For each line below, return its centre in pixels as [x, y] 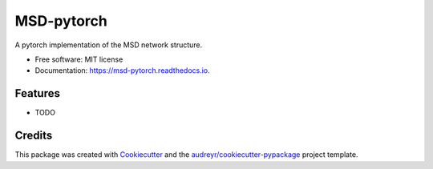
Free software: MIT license [79, 59]
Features [37, 93]
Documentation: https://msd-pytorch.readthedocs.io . [122, 70]
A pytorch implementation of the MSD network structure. [109, 45]
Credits [34, 136]
